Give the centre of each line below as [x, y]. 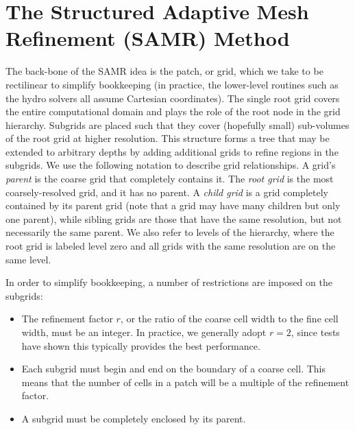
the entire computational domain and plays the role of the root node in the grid [173, 111]
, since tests [315, 332]
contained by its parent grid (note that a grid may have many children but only [173, 205]
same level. [28, 259]
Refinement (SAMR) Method [148, 38]
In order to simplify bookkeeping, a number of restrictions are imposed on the [169, 282]
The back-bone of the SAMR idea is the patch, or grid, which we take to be [164, 71]
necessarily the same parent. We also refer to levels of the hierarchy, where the [170, 232]
